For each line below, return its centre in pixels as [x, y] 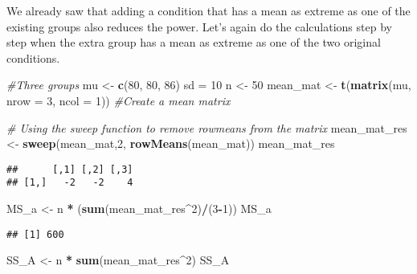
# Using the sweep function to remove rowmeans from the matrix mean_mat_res [207, 127]
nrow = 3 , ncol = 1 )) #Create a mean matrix [119, 100]
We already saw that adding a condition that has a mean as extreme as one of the [208, 10]
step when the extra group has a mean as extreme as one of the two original [194, 42]
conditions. [33, 57]
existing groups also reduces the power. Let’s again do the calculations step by [199, 26]
